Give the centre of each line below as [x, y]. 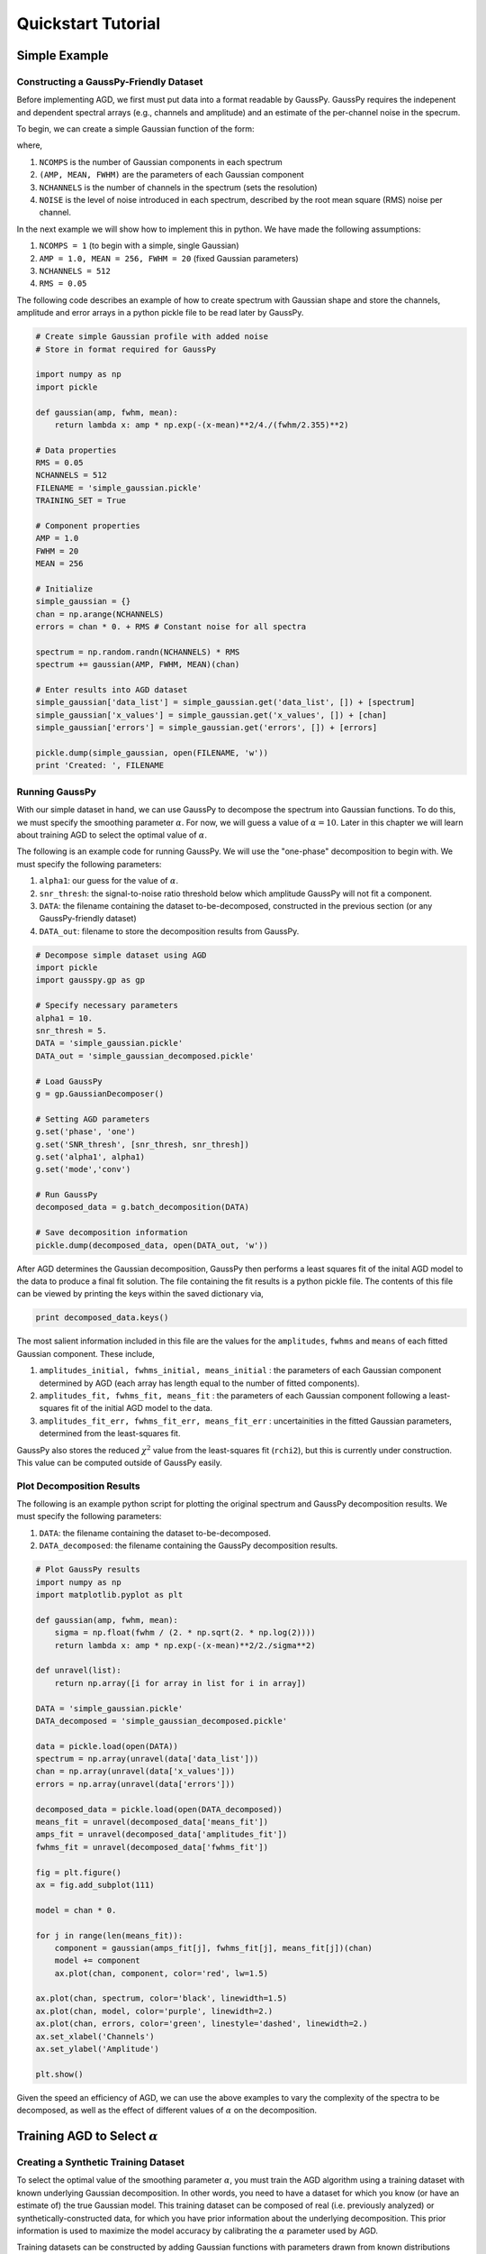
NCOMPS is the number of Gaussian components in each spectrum [161, 161]
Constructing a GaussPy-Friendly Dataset [110, 81]
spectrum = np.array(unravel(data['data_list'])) [147, 1759]
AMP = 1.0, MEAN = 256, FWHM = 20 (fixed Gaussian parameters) [169, 258]
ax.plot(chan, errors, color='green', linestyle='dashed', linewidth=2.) [202, 2024]
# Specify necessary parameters [107, 1006]
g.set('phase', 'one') [85, 1132]
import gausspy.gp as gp [90, 980]
